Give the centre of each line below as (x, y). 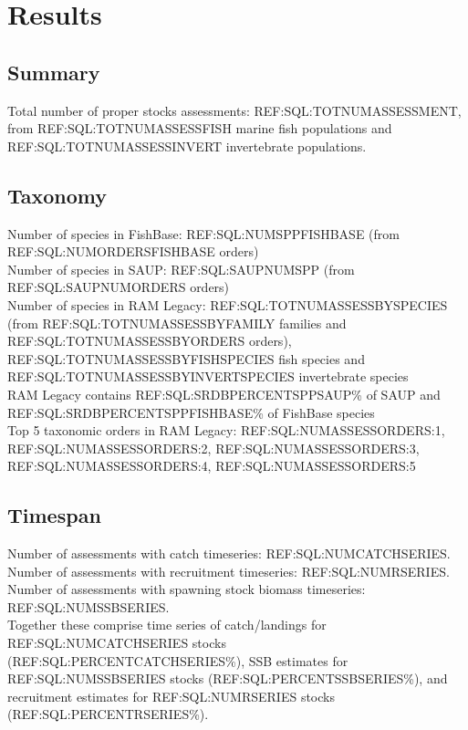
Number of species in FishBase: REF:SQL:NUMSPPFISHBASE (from (203, 233)
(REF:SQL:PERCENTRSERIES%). (108, 714)
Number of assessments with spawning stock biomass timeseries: (187, 589)
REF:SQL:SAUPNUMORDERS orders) (119, 287)
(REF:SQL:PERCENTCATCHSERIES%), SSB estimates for (178, 660)
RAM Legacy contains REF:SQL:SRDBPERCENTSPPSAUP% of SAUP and (224, 394)
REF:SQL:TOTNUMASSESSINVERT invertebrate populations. (187, 146)
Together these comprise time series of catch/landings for (167, 625)
